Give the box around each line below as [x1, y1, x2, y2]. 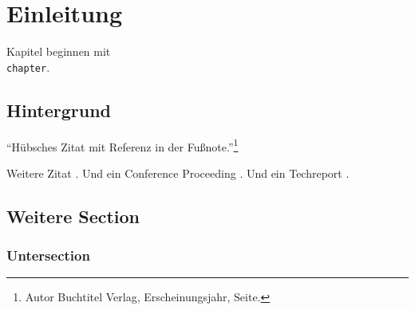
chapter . [6, 58, 50, 75]
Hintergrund [6, 97, 112, 122]
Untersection [6, 245, 90, 265]
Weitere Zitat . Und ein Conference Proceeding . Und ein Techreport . [6, 164, 350, 181]
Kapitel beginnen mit [6, 43, 111, 60]
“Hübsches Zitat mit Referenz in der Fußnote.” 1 [6, 135, 239, 155]
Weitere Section [6, 203, 140, 228]
